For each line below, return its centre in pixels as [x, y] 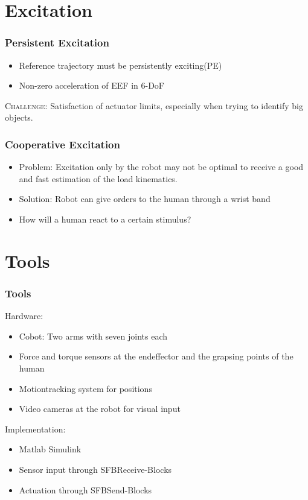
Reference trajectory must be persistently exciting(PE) [120, 65]
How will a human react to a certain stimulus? [105, 219]
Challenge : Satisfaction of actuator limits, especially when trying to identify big [154, 105]
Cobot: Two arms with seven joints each [93, 336]
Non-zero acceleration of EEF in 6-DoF [92, 85]
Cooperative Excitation [63, 144]
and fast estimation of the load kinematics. [98, 178]
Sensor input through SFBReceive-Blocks [95, 469]
